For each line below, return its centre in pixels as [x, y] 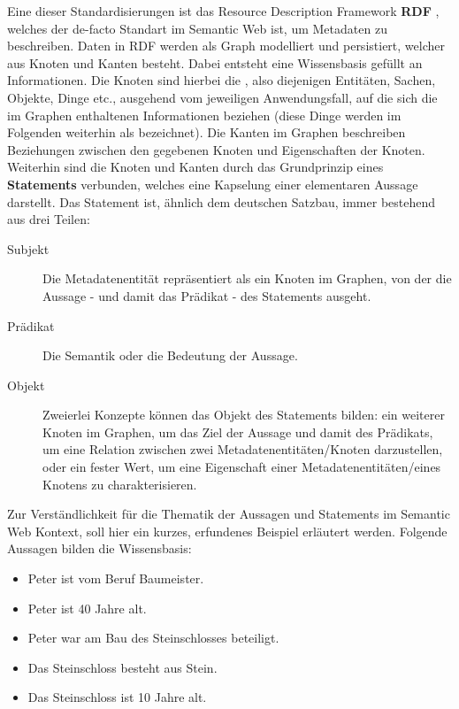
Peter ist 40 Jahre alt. [87, 608]
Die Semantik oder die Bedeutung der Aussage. [170, 355]
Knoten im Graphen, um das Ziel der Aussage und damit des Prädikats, [238, 432]
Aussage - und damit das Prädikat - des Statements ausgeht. [207, 295]
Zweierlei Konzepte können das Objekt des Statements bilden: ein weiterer [244, 415]
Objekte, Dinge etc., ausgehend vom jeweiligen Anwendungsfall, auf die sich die [222, 97]
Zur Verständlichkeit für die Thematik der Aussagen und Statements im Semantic [229, 514]
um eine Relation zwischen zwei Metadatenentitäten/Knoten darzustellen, [243, 449]
